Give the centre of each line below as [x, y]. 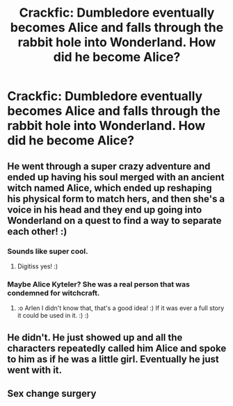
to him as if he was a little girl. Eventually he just [113, 359]
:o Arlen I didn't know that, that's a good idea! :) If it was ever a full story [121, 308]
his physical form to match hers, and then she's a [116, 198]
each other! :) [37, 231]
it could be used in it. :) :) [53, 316]
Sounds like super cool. [48, 251]
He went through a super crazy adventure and [109, 166]
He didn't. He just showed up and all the [95, 338]
